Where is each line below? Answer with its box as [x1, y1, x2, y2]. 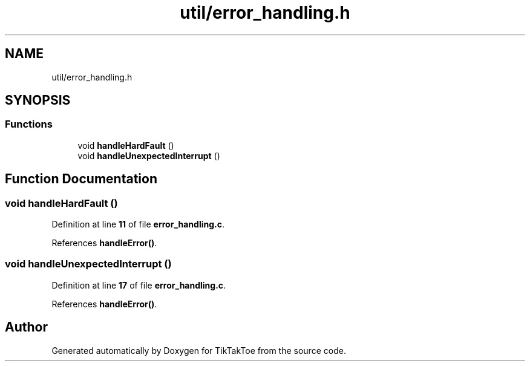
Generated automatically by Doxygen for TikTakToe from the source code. [51, 345, 346, 356]
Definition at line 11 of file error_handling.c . [51, 219, 225, 230]
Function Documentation [5, 171, 157, 187]
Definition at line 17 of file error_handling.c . [51, 279, 226, 290]
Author [5, 319, 48, 335]
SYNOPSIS [5, 93, 71, 108]
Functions [5, 118, 53, 131]
